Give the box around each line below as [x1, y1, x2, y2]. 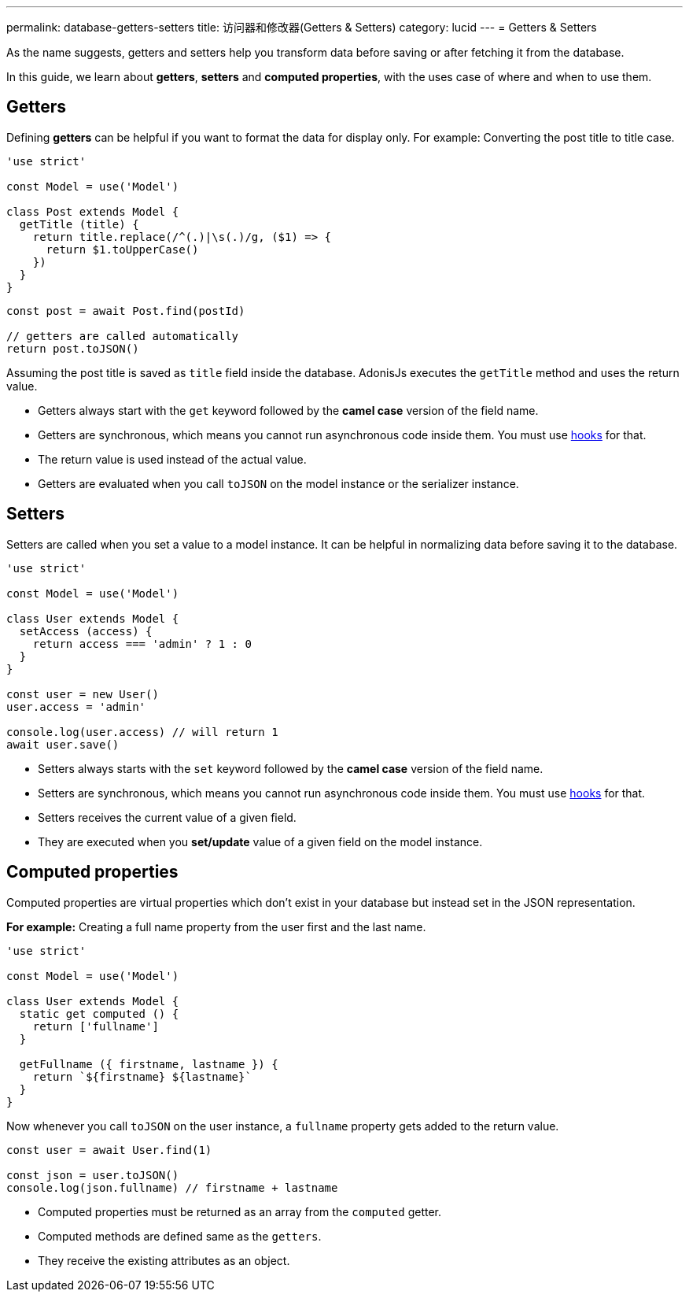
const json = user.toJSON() [6, 1168, 179, 1182]
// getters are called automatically [6, 329, 239, 342]
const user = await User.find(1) [6, 1143, 212, 1156]
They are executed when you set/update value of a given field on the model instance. [38, 834, 483, 849]
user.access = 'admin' [6, 700, 146, 713]
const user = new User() [6, 687, 159, 701]
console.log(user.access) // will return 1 [6, 725, 278, 738]
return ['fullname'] [32, 1019, 159, 1033]
